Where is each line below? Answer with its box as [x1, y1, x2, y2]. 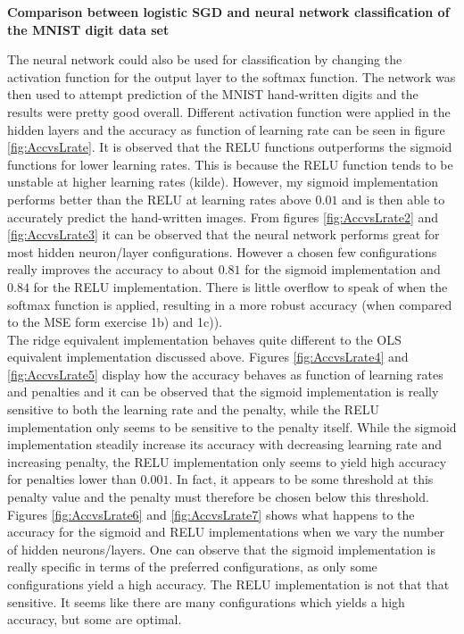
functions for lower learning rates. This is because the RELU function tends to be [7, 154, 453, 173]
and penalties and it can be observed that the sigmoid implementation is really [7, 382, 439, 401]
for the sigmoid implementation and [244, 260, 441, 279]
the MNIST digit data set [7, 20, 170, 38]
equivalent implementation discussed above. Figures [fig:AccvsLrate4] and [7, 347, 409, 366]
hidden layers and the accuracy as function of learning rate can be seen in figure [7, 120, 445, 138]
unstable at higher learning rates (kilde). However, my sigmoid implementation [7, 172, 438, 191]
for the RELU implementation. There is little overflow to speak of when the [33, 277, 448, 296]
